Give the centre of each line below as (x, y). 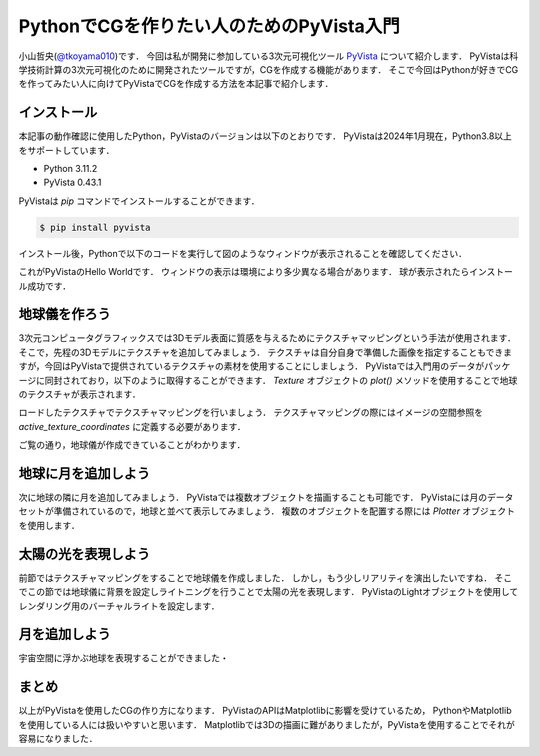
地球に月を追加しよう (84, 473)
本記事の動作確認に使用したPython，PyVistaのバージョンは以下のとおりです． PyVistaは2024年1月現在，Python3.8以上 (265, 136)
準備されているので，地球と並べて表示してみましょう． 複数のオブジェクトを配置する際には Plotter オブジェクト (284, 511)
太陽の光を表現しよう (84, 553)
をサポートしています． (66, 150)
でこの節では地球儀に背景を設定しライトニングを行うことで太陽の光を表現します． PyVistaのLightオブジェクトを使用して (268, 592)
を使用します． (49, 525)
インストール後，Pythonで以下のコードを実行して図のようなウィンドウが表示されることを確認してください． (242, 253)
